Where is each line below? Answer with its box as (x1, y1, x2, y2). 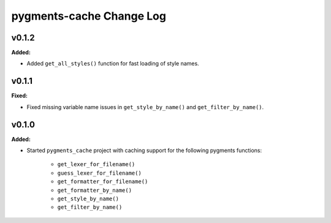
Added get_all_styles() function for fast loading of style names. (26, 60, 199, 67)
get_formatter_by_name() (57, 187, 132, 194)
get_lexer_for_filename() (57, 161, 135, 168)
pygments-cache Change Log (11, 9, 167, 23)
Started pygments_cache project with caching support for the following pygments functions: (26, 147, 262, 154)
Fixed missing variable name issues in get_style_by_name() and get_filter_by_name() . (26, 103, 264, 110)
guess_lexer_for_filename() (57, 169, 142, 176)
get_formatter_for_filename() (57, 178, 148, 185)
